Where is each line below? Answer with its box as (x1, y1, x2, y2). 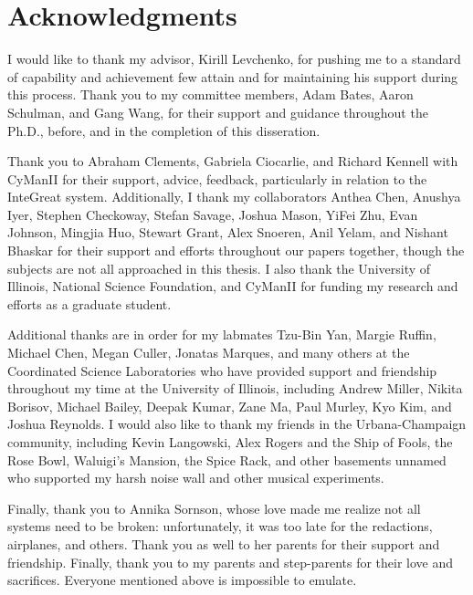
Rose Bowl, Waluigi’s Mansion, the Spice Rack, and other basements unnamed (7, 450, 447, 469)
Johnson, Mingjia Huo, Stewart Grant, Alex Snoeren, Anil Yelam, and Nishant (7, 223, 448, 242)
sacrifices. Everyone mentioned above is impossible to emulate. (7, 570, 357, 590)
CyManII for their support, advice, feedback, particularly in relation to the (7, 169, 427, 188)
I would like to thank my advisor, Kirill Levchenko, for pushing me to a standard (7, 49, 461, 68)
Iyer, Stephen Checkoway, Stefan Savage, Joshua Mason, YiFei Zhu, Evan (7, 204, 418, 224)
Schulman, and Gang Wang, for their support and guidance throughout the (7, 102, 428, 121)
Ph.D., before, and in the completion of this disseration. (7, 120, 321, 140)
